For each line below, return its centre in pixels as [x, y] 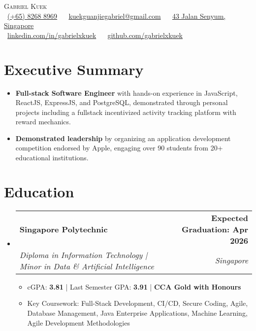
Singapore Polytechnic [64, 229]
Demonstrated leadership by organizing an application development [123, 138]
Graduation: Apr [215, 229]
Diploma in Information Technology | [83, 255]
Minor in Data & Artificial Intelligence [87, 266]
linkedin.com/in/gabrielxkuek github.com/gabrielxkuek [95, 35]
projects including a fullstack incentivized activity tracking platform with [126, 112]
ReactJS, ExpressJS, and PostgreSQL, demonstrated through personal [122, 102]
